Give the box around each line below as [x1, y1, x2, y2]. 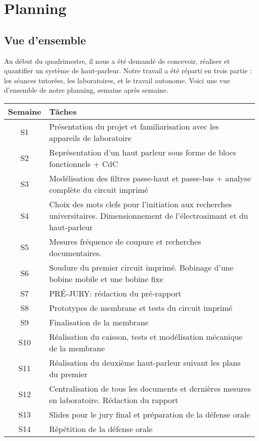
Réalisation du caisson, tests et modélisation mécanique [49, 330, 243, 342]
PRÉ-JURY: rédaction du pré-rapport [49, 287, 182, 299]
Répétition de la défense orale [49, 423, 153, 435]
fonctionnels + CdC [49, 157, 119, 169]
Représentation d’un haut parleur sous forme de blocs [49, 146, 237, 158]
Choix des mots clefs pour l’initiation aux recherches [49, 198, 232, 210]
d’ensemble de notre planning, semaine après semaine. [4, 85, 168, 95]
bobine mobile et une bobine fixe [49, 273, 163, 285]
